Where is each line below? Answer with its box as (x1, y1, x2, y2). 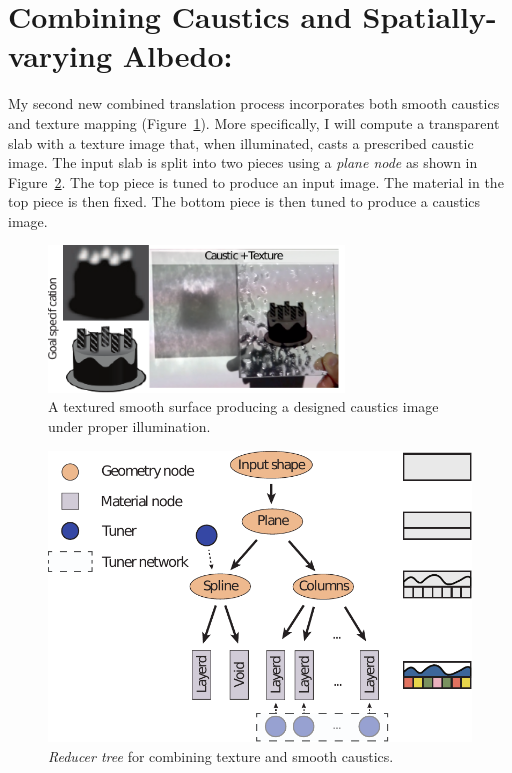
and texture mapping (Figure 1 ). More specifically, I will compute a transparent (8, 112, 500, 133)
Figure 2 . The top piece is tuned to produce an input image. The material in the (8, 171, 504, 192)
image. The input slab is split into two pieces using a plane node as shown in (8, 152, 478, 173)
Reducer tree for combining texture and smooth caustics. (48, 745, 394, 766)
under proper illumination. (48, 415, 211, 436)
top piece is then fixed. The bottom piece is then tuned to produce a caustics (8, 191, 481, 212)
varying (8, 35, 113, 76)
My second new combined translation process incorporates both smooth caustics (8, 93, 500, 114)
